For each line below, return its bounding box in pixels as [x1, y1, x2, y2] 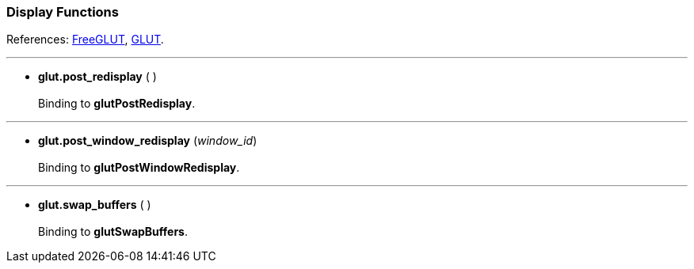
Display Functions [6, 4, 119, 20]
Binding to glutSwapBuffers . [38, 225, 188, 239]
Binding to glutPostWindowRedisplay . [38, 161, 240, 175]
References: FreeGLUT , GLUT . [6, 32, 164, 47]
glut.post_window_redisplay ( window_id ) [38, 134, 257, 148]
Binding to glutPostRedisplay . [38, 97, 196, 111]
